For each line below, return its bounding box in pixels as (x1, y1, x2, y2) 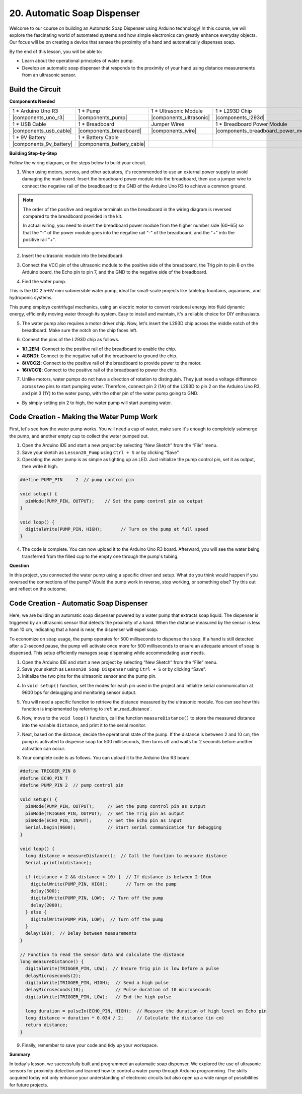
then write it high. (22, 464, 58, 470)
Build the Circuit (9, 85, 61, 93)
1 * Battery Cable (78, 134, 119, 141)
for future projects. (9, 1081, 49, 1088)
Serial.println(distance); (25, 860, 92, 866)
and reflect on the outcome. (9, 586, 67, 592)
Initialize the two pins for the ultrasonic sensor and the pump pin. (22, 673, 157, 679)
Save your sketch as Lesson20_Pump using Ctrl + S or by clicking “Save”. (22, 449, 180, 456)
